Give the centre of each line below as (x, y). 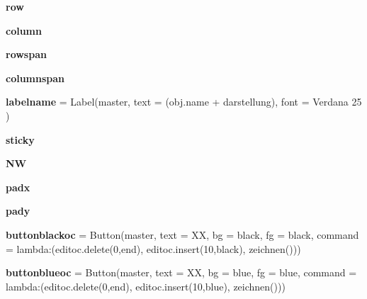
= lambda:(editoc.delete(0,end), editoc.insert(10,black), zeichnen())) (153, 248)
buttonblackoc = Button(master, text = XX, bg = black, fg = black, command (182, 234)
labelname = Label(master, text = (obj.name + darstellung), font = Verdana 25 (184, 102)
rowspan (26, 54)
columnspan (35, 78)
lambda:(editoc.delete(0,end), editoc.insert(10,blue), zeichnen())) (146, 286)
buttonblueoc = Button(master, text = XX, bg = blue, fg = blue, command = (181, 272)
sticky (20, 139)
